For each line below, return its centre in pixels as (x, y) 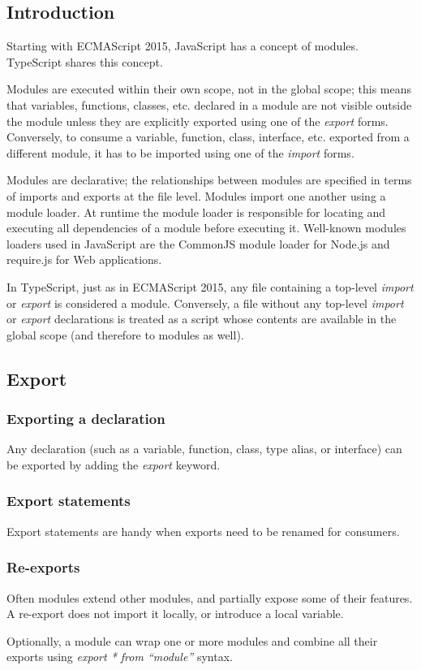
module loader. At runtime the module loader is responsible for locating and (196, 212)
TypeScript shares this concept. (85, 61)
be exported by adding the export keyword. (114, 464)
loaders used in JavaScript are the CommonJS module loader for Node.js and (198, 243)
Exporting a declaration (86, 418)
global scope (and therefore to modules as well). (125, 334)
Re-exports (43, 567)
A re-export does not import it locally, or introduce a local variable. (175, 614)
